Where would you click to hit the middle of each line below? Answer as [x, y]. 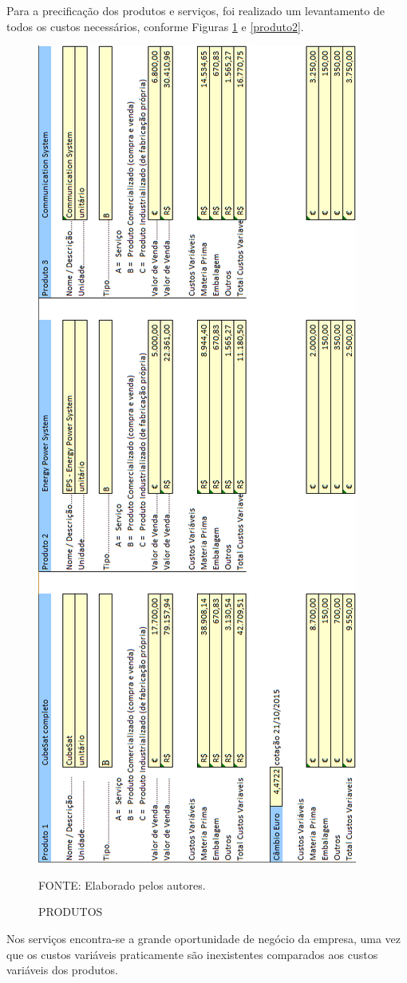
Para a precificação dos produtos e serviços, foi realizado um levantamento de [196, 10]
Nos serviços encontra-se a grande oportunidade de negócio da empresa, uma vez [204, 938]
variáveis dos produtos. [62, 970]
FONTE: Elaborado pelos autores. [122, 884]
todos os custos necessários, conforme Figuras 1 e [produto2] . [155, 26]
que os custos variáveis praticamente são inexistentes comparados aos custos [192, 954]
